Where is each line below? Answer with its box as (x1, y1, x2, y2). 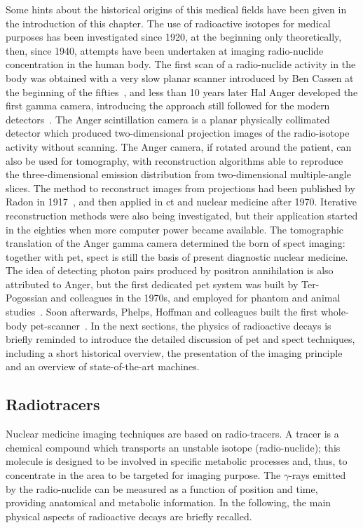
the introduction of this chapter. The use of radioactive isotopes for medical (6, 15, 331, 30)
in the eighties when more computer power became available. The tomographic (6, 222, 344, 236)
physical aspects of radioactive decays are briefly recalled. (6, 508, 252, 523)
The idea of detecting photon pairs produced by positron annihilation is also (6, 263, 334, 278)
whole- (320, 304, 349, 319)
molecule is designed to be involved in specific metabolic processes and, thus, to (6, 454, 348, 468)
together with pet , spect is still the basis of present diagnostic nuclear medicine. (6, 249, 348, 264)
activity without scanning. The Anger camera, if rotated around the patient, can (6, 139, 352, 154)
